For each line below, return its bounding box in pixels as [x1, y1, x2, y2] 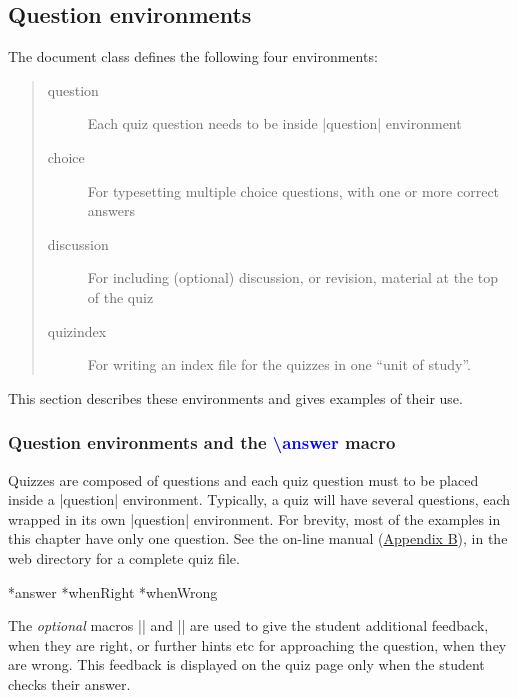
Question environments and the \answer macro [8, 430, 396, 455]
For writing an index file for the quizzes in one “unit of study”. [87, 354, 471, 375]
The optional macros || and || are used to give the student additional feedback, [8, 615, 489, 636]
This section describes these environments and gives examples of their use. [8, 387, 463, 408]
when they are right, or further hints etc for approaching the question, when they [8, 634, 507, 655]
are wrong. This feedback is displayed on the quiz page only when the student [8, 654, 485, 675]
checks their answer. [8, 673, 131, 694]
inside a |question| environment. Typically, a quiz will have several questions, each [8, 489, 511, 510]
